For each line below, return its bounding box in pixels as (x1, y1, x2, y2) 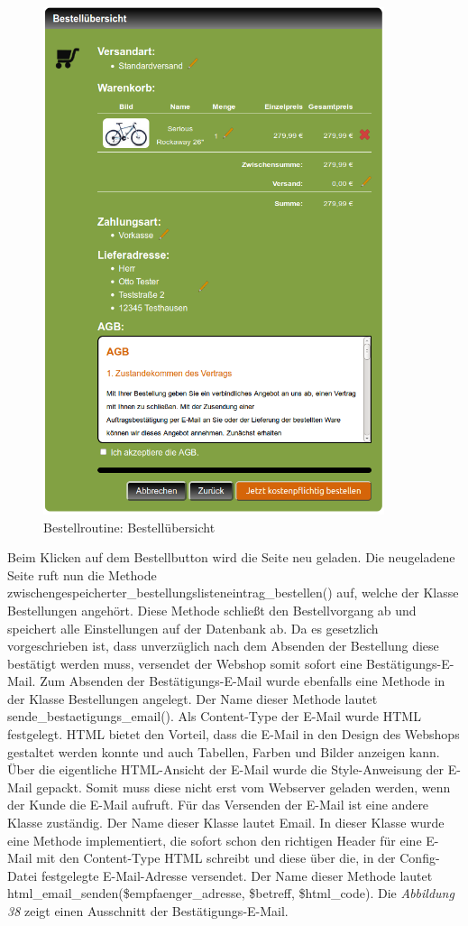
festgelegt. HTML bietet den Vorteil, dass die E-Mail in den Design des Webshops (7, 725, 460, 744)
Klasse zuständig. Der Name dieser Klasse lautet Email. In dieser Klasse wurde (7, 813, 445, 832)
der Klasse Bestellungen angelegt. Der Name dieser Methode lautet (7, 689, 378, 708)
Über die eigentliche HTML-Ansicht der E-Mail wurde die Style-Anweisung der (7, 760, 445, 779)
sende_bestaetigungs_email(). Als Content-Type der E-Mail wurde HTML (7, 707, 421, 726)
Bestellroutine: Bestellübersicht (43, 517, 216, 536)
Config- (399, 848, 440, 867)
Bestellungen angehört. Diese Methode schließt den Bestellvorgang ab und (7, 600, 417, 619)
